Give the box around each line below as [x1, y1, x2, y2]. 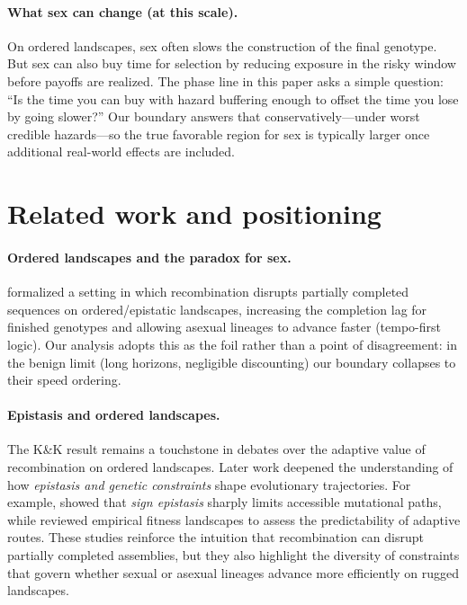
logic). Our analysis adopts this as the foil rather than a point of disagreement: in [7, 334, 457, 353]
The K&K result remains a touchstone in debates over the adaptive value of [7, 440, 426, 458]
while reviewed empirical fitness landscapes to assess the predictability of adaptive [7, 510, 461, 529]
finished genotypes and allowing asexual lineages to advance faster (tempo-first [7, 317, 441, 336]
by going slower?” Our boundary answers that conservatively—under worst [7, 107, 420, 126]
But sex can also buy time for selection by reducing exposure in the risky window [7, 54, 456, 73]
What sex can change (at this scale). [7, 2, 238, 21]
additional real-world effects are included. [7, 142, 235, 161]
